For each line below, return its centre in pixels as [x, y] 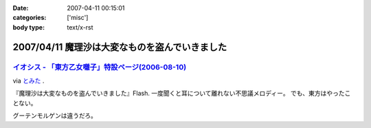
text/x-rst [80, 27]
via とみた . [29, 81]
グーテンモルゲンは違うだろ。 [55, 116]
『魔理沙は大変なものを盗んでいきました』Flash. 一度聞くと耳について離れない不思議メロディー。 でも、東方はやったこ [182, 94]
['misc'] [78, 18]
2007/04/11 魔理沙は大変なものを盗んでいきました [120, 47]
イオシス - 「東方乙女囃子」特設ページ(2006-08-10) [100, 67]
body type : [29, 27]
